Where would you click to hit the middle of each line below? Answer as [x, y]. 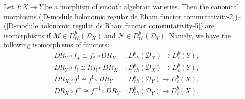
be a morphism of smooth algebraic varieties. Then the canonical [142, 6]
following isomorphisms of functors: [57, 45]
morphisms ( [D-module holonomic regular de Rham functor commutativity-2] [120, 16]
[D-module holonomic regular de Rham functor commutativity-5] [103, 26]
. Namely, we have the [198, 35]
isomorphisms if [27, 35]
